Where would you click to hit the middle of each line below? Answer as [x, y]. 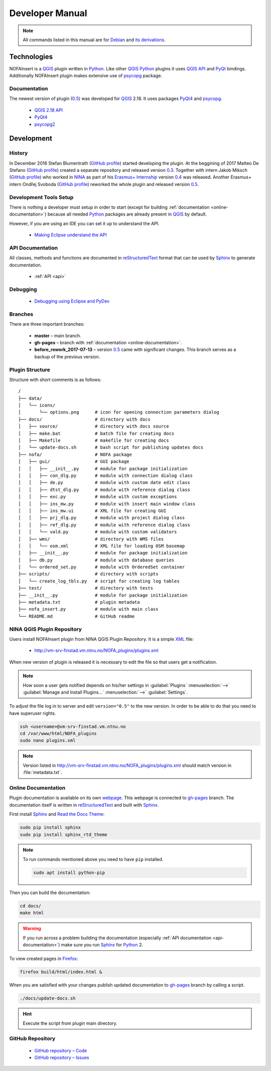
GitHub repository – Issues [62, 1057]
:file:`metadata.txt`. [42, 772]
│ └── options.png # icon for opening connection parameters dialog [119, 412]
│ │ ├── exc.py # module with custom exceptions [98, 497]
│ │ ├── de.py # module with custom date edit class [104, 483]
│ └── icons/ [37, 405]
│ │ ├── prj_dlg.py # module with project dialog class [102, 518]
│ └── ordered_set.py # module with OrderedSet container [102, 567]
